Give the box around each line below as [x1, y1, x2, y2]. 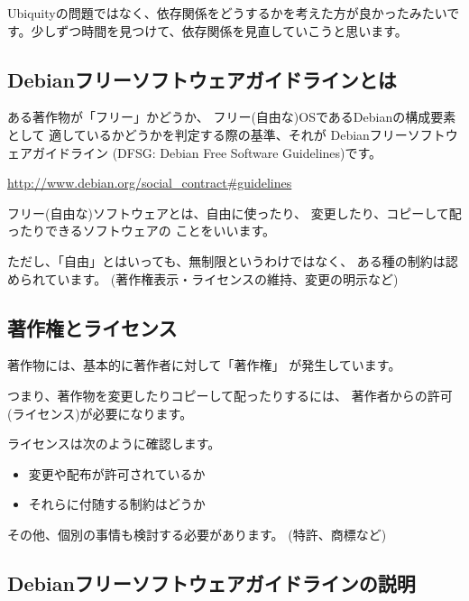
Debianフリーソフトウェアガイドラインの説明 [7, 569, 416, 596]
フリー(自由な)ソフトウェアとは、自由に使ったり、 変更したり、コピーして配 [7, 203, 462, 222]
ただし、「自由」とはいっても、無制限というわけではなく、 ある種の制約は [7, 251, 446, 270]
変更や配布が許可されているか [28, 464, 206, 483]
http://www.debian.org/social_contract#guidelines [7, 173, 292, 192]
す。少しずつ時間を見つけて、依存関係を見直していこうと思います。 [7, 21, 408, 40]
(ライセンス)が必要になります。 [7, 403, 193, 422]
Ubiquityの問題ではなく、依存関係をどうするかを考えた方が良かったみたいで [7, 4, 460, 22]
